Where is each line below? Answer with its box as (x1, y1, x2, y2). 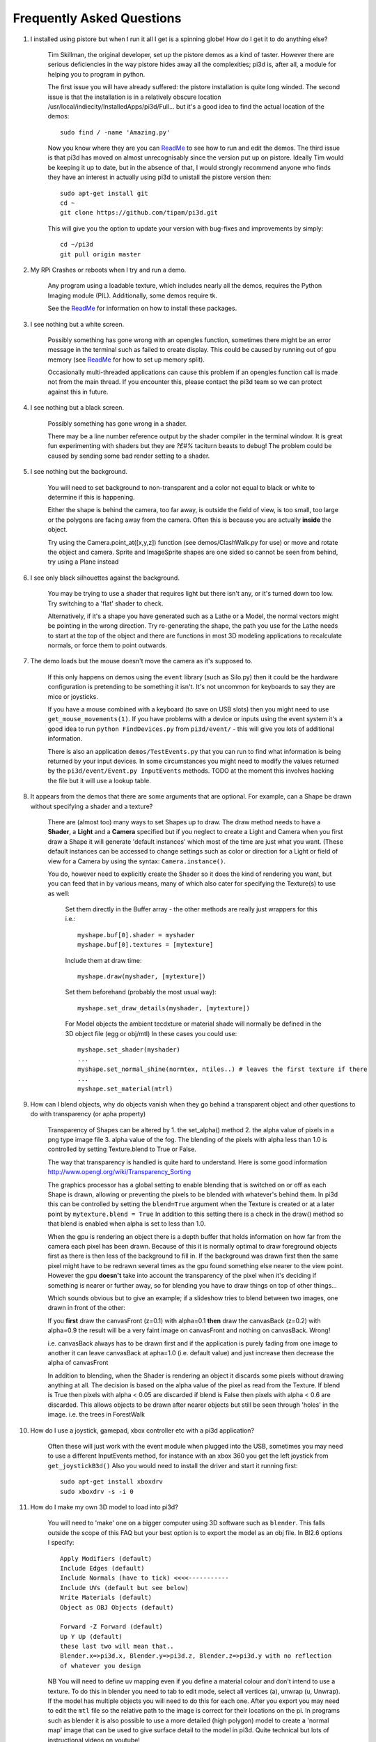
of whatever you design (60, 1662, 141, 1670)
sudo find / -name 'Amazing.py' (60, 128, 171, 136)
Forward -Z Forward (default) (60, 1623, 164, 1631)
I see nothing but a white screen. (30, 320, 125, 328)
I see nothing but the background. (30, 468, 128, 476)
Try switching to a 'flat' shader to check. (47, 599, 164, 608)
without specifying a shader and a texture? (30, 802, 153, 810)
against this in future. (47, 387, 109, 396)
